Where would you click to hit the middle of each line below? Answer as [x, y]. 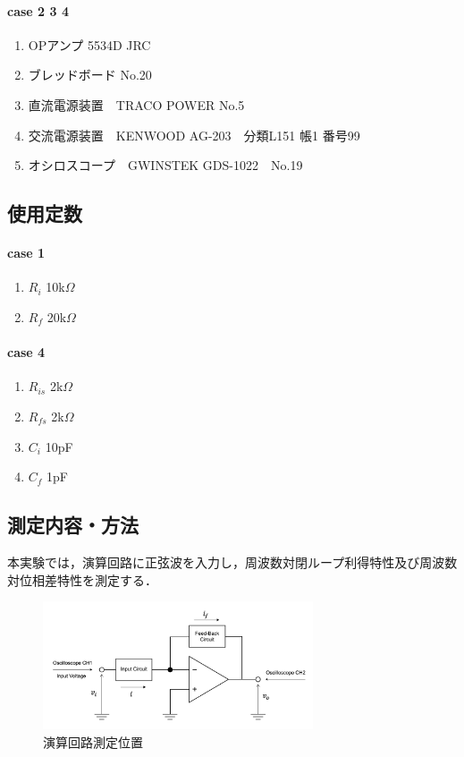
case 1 [26, 253]
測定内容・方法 [73, 525]
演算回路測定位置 [93, 741]
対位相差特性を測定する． [82, 579]
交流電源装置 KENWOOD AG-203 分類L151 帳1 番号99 [194, 135]
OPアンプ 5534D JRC [89, 44]
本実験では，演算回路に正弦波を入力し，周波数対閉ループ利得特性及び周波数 [232, 561]
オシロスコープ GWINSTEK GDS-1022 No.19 [165, 165]
